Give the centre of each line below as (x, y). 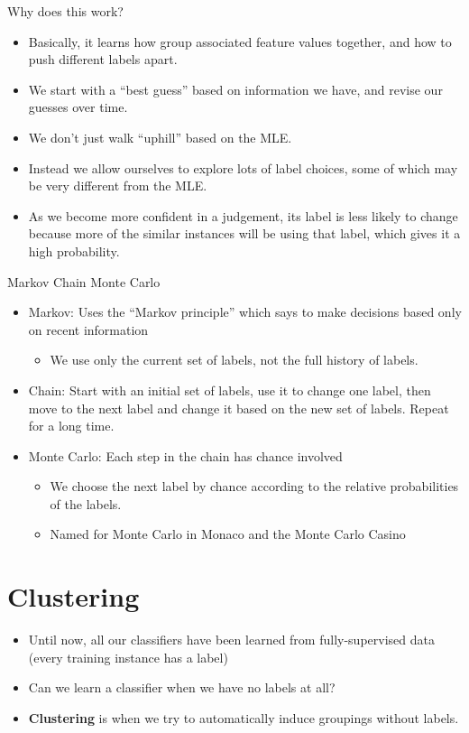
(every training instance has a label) (128, 657)
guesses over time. (78, 107)
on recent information (88, 329)
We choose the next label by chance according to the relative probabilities (254, 486)
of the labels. (86, 503)
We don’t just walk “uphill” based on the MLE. (160, 137)
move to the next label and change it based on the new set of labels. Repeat (239, 408)
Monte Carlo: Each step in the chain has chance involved (185, 455)
